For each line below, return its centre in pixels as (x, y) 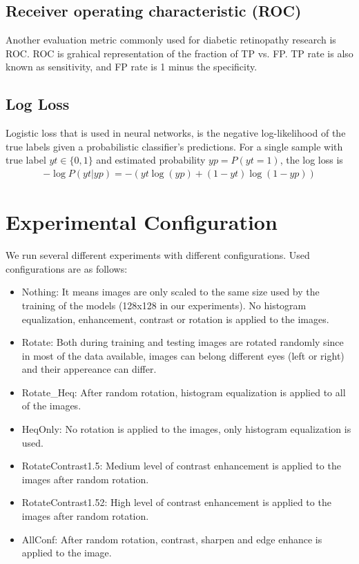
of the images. (51, 406)
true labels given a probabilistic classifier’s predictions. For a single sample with (174, 146)
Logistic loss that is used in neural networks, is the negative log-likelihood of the (176, 133)
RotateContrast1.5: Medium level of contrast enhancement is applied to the (181, 466)
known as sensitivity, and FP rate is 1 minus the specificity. (132, 67)
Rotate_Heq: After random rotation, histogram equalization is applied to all (184, 392)
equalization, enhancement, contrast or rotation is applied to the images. (175, 319)
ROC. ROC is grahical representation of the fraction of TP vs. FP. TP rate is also (179, 53)
